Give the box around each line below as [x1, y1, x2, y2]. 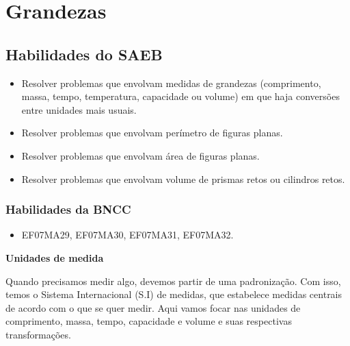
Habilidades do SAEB [5, 43, 163, 64]
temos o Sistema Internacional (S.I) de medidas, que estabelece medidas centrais [5, 287, 342, 301]
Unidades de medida [5, 250, 104, 264]
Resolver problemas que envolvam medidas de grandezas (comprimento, [21, 75, 321, 90]
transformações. [5, 327, 71, 341]
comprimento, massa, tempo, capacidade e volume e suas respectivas [5, 314, 292, 328]
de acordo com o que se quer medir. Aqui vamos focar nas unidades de [5, 300, 301, 314]
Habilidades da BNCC [5, 201, 131, 218]
